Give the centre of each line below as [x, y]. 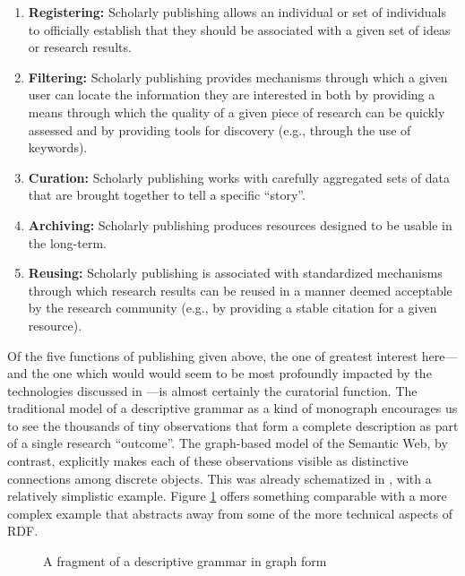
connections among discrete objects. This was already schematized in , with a [220, 478]
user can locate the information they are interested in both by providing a [232, 95]
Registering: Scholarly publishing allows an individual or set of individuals [237, 12]
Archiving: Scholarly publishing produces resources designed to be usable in [240, 224]
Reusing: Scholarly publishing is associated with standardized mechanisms [235, 273]
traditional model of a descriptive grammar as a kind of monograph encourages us [232, 408]
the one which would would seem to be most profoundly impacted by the [232, 373]
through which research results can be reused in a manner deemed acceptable [240, 290]
